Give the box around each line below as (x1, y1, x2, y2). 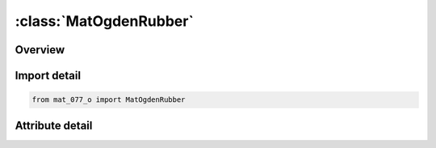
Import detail (15, 69, 81, 82)
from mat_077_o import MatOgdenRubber (31, 95, 186, 104)
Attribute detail (15, 118, 93, 133)
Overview (15, 43, 65, 57)
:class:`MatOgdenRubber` (15, 12, 194, 30)
